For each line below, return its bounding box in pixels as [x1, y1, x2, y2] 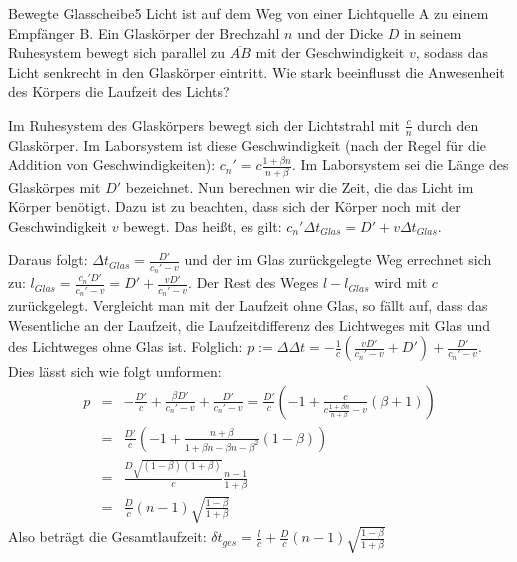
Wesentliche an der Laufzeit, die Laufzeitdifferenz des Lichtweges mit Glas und [8, 314, 491, 335]
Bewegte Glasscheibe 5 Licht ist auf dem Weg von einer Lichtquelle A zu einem [8, 3, 489, 23]
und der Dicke [297, 22, 383, 43]
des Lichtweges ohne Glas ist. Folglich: [8, 336, 243, 357]
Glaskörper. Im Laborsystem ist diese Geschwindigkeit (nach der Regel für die [8, 134, 486, 155]
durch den [417, 114, 479, 135]
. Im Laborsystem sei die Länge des [291, 154, 509, 175]
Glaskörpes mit [8, 176, 101, 197]
